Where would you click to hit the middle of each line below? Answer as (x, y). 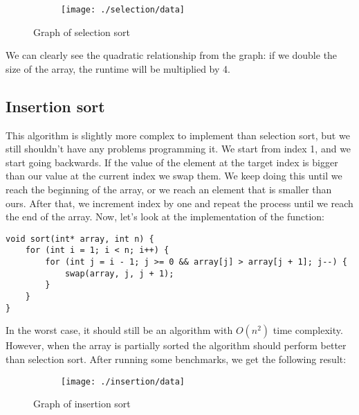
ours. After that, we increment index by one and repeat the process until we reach (179, 203)
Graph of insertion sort (82, 404)
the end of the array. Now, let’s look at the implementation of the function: (165, 217)
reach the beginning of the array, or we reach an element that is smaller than (169, 189)
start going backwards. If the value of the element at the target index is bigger (172, 162)
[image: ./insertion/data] (123, 381)
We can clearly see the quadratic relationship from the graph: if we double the (172, 55)
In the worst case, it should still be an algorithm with (119, 330)
